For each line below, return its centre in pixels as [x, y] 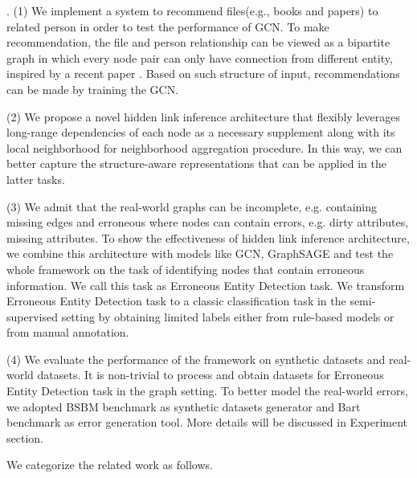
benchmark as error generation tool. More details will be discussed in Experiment [207, 422]
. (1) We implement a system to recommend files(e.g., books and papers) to [192, 10]
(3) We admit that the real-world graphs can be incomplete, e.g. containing [192, 206]
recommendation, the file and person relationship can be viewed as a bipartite [198, 42]
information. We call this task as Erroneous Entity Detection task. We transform [206, 285]
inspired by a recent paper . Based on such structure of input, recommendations [203, 74]
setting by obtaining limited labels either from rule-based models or [228, 316]
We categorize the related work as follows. [110, 465]
